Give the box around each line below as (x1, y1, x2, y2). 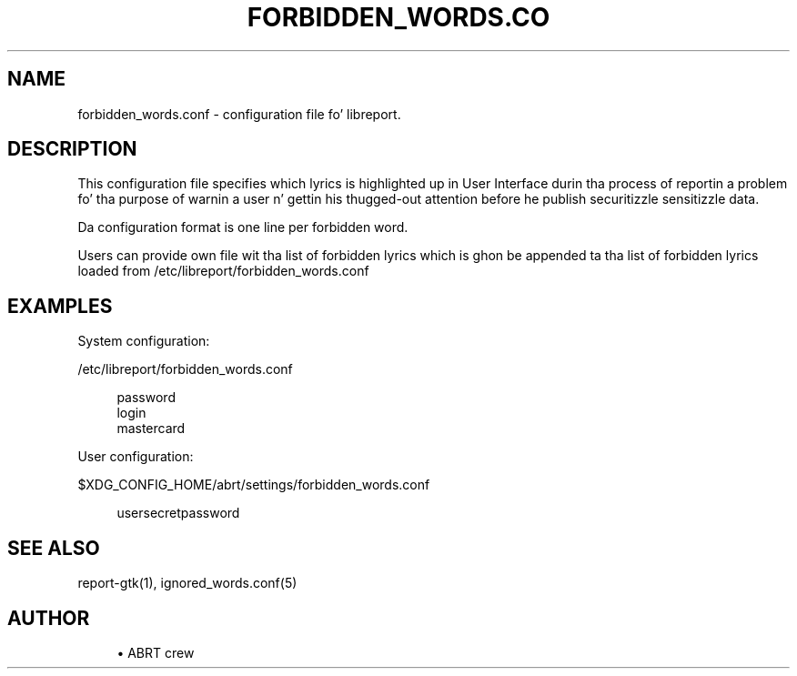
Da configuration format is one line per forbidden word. (77, 219, 409, 236)
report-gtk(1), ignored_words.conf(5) (77, 575, 298, 591)
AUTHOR (7, 606, 90, 630)
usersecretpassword (116, 505, 240, 521)
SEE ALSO (7, 536, 100, 560)
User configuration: (77, 449, 194, 465)
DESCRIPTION (7, 137, 137, 161)
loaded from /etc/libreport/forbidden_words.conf (77, 263, 369, 279)
